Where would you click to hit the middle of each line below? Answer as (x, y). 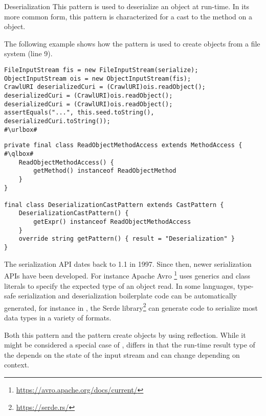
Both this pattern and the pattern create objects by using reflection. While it (125, 334)
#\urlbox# (21, 130)
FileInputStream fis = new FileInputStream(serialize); (101, 70)
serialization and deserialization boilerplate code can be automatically (127, 296)
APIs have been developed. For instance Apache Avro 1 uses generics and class (127, 275)
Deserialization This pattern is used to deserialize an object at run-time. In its (127, 6)
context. (17, 365)
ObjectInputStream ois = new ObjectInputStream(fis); (98, 78)
